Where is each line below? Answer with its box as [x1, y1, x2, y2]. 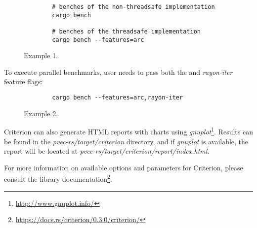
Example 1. [24, 50, 58, 61]
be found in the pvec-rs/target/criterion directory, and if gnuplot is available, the [4, 136, 249, 146]
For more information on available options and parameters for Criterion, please [4, 162, 243, 172]
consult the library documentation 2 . [4, 172, 112, 184]
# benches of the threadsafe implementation [52, 28, 201, 35]
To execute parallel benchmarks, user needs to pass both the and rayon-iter [4, 66, 233, 77]
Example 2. [24, 108, 58, 118]
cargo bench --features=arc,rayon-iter [52, 94, 183, 101]
